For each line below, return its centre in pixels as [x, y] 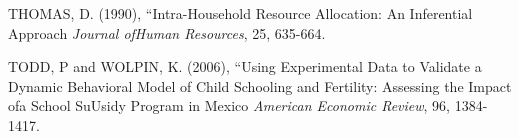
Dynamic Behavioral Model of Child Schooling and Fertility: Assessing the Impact [260, 85]
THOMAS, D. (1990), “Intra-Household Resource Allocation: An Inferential [240, 13]
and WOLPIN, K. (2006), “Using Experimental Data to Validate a [277, 66]
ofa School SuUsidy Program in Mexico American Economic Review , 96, [229, 105]
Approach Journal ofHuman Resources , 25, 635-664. [167, 32]
